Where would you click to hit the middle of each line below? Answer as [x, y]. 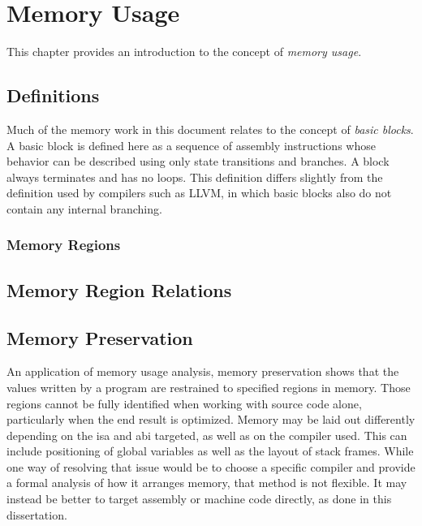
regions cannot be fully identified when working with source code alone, [184, 403]
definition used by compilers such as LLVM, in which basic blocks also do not [199, 193]
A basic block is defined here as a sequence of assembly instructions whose [191, 145]
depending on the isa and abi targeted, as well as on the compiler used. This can [207, 435]
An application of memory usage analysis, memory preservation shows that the [203, 371]
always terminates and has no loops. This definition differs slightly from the [195, 177]
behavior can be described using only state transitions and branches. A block [198, 161]
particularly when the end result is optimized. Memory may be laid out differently [211, 419]
